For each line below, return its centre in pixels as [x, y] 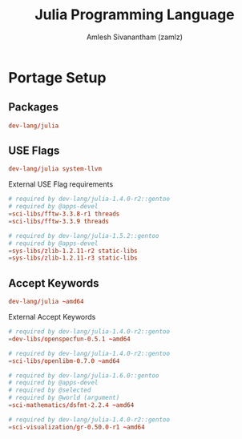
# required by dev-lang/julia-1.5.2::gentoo [84, 236]
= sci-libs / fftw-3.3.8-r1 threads [64, 214]
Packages [33, 107]
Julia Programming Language [135, 15]
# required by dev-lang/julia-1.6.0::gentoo [84, 375]
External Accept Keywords [52, 317]
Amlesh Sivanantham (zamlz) [135, 37]
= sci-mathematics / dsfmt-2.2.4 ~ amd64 [71, 405]
